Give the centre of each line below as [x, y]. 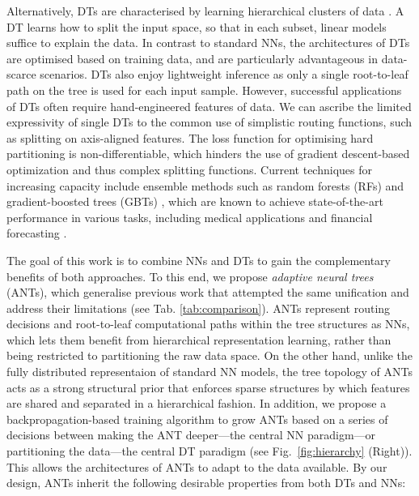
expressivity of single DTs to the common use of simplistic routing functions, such [209, 122]
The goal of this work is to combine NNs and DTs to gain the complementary [199, 260]
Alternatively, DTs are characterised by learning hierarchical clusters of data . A [205, 11]
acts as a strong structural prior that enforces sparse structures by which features [208, 387]
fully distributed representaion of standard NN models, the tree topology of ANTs [209, 372]
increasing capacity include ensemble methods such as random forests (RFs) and [205, 185]
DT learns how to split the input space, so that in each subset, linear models [197, 26]
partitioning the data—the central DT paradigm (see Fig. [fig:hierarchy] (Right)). [209, 451]
